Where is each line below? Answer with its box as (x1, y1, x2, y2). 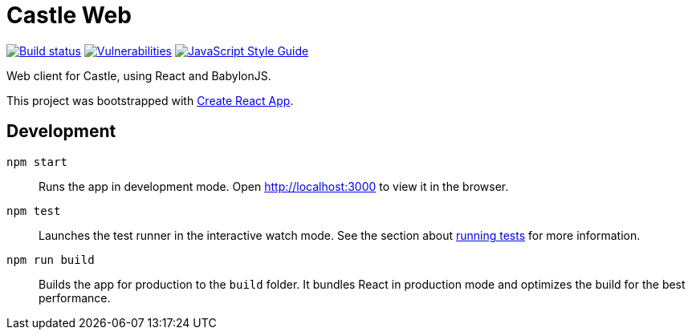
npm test (6, 204, 61, 217)
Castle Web (6, 2, 132, 29)
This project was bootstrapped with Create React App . (6, 93, 294, 107)
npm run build (6, 253, 95, 266)
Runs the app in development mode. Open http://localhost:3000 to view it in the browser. (39, 179, 509, 193)
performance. (39, 290, 111, 305)
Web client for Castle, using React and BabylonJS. (6, 68, 271, 83)
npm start (6, 155, 67, 168)
